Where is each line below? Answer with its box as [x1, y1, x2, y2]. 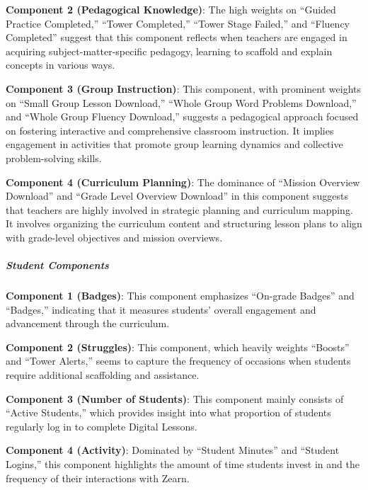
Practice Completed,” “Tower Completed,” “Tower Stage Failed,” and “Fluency [6, 16, 350, 30]
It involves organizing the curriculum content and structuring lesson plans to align [6, 216, 362, 231]
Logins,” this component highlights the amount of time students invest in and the [6, 457, 360, 471]
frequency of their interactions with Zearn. [6, 470, 190, 485]
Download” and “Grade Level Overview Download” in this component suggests [6, 188, 349, 203]
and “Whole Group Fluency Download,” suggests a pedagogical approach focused [6, 109, 359, 124]
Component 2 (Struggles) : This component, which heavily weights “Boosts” [6, 339, 350, 354]
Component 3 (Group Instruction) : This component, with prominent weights [6, 81, 361, 96]
